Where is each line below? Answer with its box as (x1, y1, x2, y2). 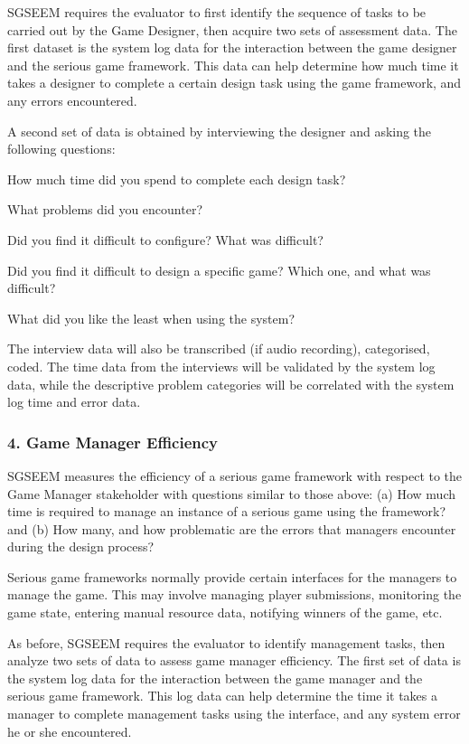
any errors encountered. (7, 90, 137, 109)
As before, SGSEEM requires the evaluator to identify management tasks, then (7, 633, 446, 652)
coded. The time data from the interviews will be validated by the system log (7, 356, 436, 375)
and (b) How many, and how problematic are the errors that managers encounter (7, 519, 456, 538)
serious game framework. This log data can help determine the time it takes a (7, 686, 438, 705)
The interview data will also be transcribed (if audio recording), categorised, (7, 339, 430, 358)
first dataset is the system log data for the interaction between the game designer (7, 38, 457, 57)
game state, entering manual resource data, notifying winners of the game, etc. (7, 603, 443, 622)
